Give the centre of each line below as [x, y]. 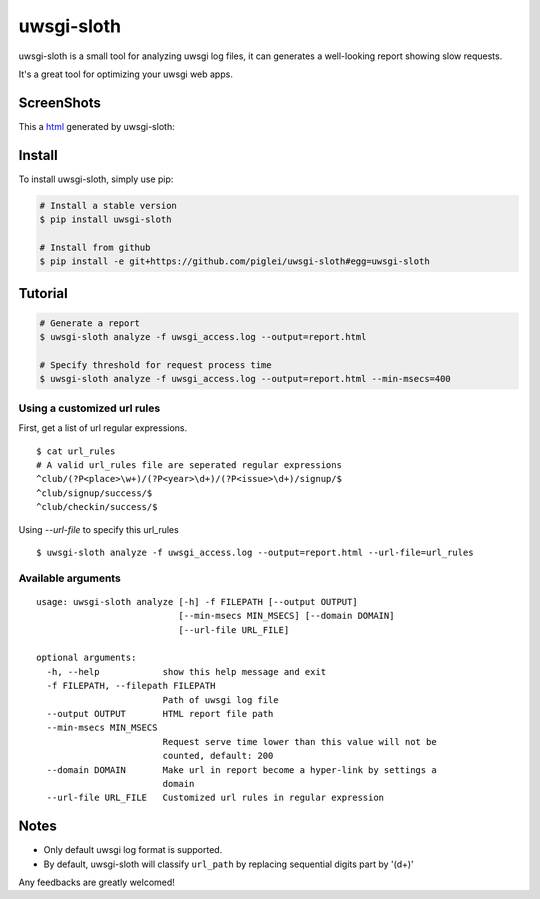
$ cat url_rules [76, 451]
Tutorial [43, 293]
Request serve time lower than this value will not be [299, 741]
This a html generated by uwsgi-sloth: [96, 126]
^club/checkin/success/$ [97, 507]
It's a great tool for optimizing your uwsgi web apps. [126, 74]
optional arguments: [86, 658]
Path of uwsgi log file [220, 699]
